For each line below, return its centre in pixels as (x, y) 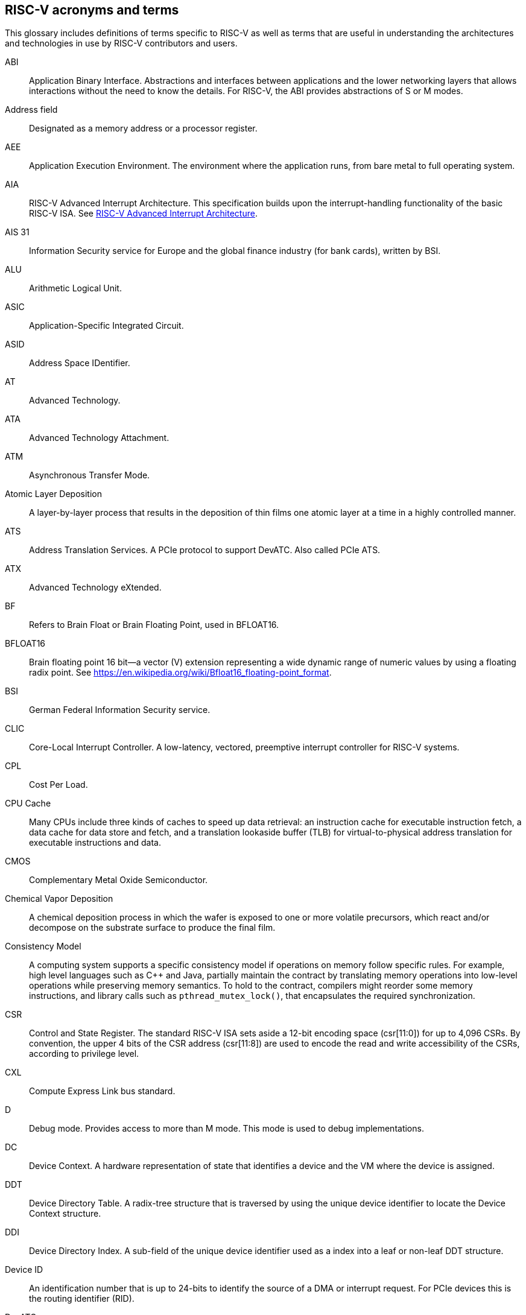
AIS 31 (17, 232)
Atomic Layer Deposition (53, 494)
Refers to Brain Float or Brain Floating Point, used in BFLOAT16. (154, 625)
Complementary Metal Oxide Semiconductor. (119, 880)
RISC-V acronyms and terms (92, 10)
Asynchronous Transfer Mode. (90, 475)
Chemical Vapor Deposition (59, 899)
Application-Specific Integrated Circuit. (106, 326)
